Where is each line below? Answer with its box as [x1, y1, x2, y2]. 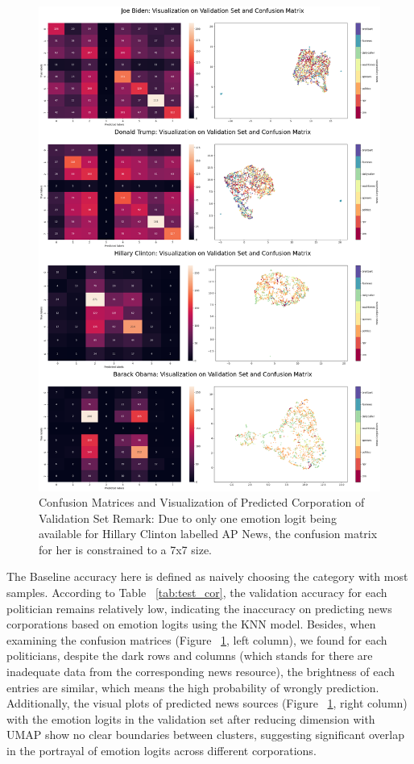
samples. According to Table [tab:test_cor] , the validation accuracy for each [6, 584, 387, 601]
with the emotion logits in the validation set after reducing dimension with [6, 710, 375, 727]
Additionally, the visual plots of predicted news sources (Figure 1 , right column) [6, 695, 408, 712]
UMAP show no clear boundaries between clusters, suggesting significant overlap [6, 726, 404, 743]
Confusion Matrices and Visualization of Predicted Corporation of [39, 494, 365, 511]
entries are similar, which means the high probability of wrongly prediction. [6, 678, 379, 695]
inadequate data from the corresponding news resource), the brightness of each [6, 663, 395, 680]
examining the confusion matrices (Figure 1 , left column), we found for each [6, 631, 387, 648]
